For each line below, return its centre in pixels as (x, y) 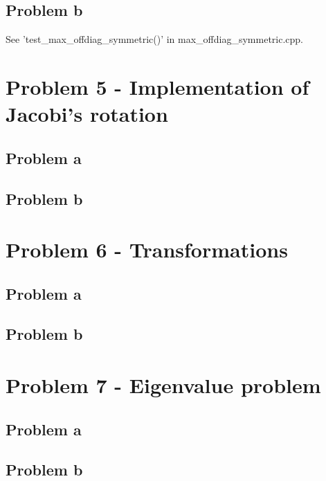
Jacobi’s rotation (87, 114)
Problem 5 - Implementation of (157, 86)
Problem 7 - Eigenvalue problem (163, 385)
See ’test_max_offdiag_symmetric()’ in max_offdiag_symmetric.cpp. (155, 39)
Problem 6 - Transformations (147, 249)
